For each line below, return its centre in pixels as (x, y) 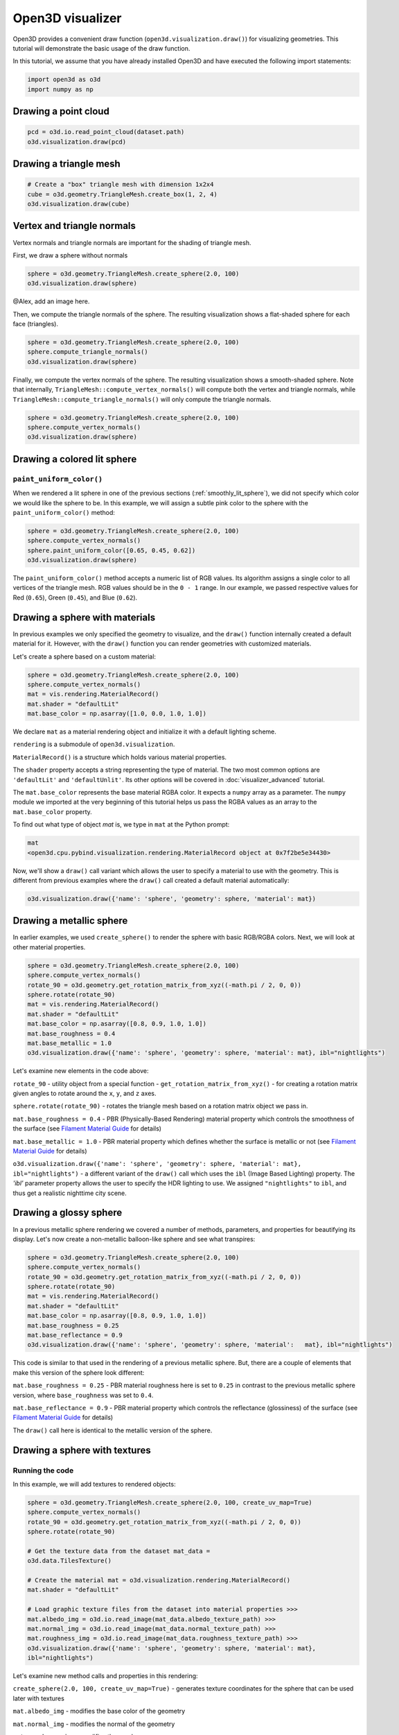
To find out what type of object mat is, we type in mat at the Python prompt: (121, 824)
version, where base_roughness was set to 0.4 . (83, 1395)
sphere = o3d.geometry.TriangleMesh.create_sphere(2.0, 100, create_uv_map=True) (170, 1502)
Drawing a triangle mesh (66, 164)
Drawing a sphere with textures (82, 1450)
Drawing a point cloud (61, 111)
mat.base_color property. (53, 811)
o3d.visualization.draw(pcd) (77, 142)
